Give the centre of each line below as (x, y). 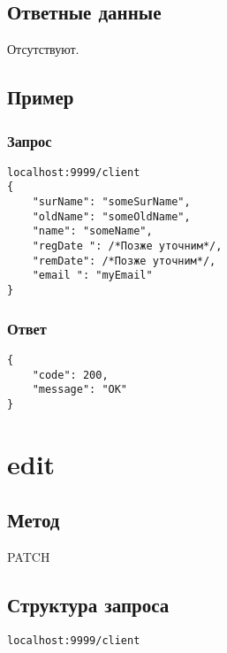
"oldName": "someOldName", (111, 216)
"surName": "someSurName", (111, 202)
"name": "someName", (92, 231)
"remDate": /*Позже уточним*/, (124, 261)
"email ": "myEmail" (92, 276)
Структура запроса (88, 605)
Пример (41, 97)
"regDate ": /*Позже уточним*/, (127, 246)
